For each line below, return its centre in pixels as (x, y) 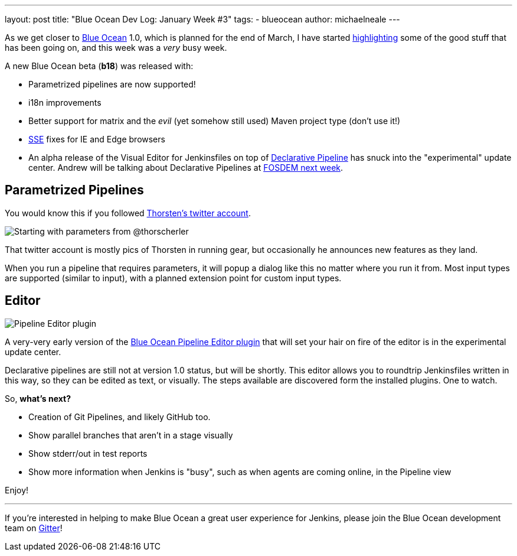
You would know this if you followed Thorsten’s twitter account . (128, 213)
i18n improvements (65, 103)
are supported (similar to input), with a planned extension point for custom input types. (173, 278)
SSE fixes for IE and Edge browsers (97, 139)
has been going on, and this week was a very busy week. (116, 48)
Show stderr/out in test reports (88, 453)
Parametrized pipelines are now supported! (112, 84)
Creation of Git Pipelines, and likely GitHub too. (120, 417)
